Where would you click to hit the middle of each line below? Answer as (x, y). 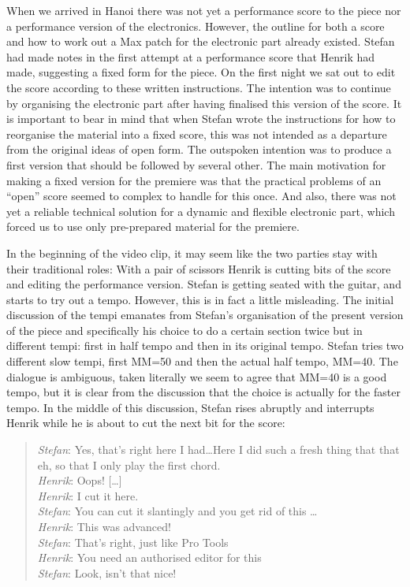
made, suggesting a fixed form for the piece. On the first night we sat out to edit (201, 72)
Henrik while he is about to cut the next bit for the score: (146, 423)
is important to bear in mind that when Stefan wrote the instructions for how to (201, 119)
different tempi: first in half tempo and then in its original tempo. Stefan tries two (205, 346)
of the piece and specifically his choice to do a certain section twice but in (184, 330)
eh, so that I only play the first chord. (129, 464)
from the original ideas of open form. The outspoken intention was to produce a (199, 149)
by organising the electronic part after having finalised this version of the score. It (204, 103)
